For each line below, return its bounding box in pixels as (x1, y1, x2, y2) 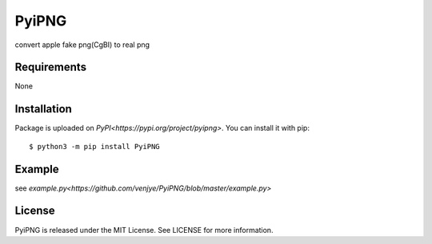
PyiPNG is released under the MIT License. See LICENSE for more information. (14, 225, 274, 234)
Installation (14, 102, 72, 116)
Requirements (14, 61, 87, 74)
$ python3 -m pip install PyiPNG (29, 142, 160, 151)
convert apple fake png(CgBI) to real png (14, 40, 150, 49)
